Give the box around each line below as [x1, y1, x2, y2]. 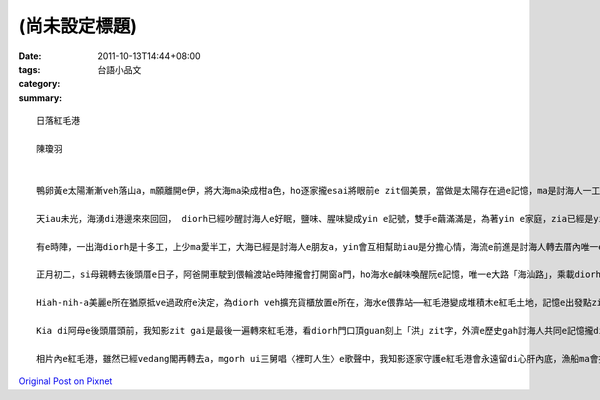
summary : [18, 91, 63, 104]
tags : [18, 63, 41, 75]
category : [18, 78, 61, 90]
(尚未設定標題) [18, 15, 138, 37]
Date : [18, 50, 42, 62]
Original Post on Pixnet [18, 375, 113, 387]
